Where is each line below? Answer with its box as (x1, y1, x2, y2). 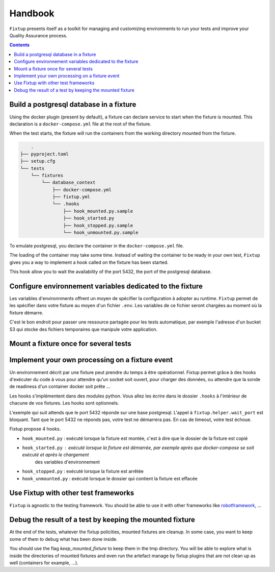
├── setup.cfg (20, 158, 56, 164)
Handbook (9, 8, 54, 19)
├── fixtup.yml (52, 194, 90, 200)
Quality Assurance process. (9, 32, 68, 38)
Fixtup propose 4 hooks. (9, 426, 61, 432)
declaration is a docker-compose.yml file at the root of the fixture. (9, 120, 151, 127)
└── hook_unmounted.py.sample (63, 230, 139, 236)
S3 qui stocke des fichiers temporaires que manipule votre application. (9, 326, 158, 332)
